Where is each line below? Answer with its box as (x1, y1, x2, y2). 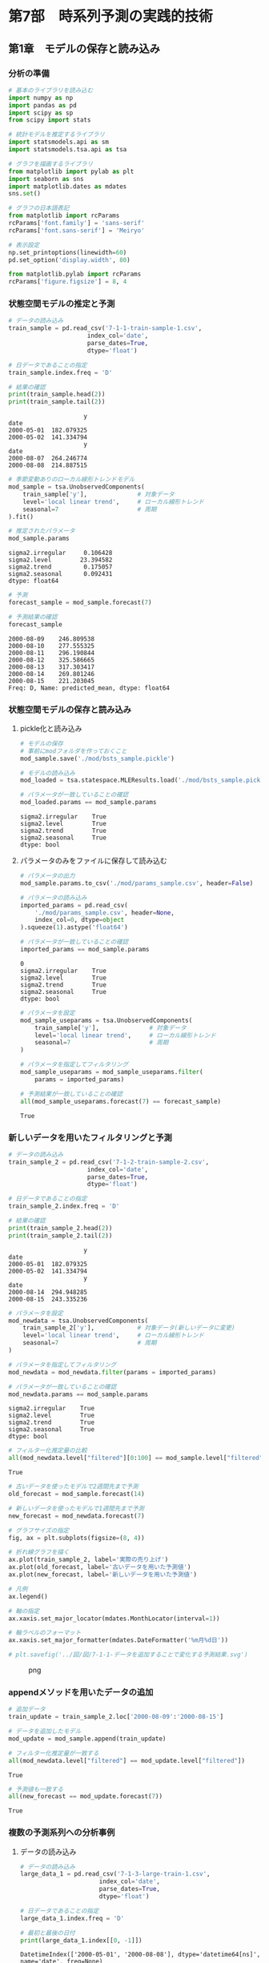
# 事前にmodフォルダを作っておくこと (19, 746, 127, 755)
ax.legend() (8, 1592, 48, 1600)
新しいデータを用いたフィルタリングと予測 (8, 1132, 172, 1143)
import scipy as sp (8, 109, 74, 117)
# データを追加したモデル (8, 1728, 82, 1736)
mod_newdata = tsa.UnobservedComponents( (8, 1317, 149, 1325)
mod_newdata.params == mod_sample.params (8, 1390, 149, 1398)
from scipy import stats (8, 116, 91, 124)
